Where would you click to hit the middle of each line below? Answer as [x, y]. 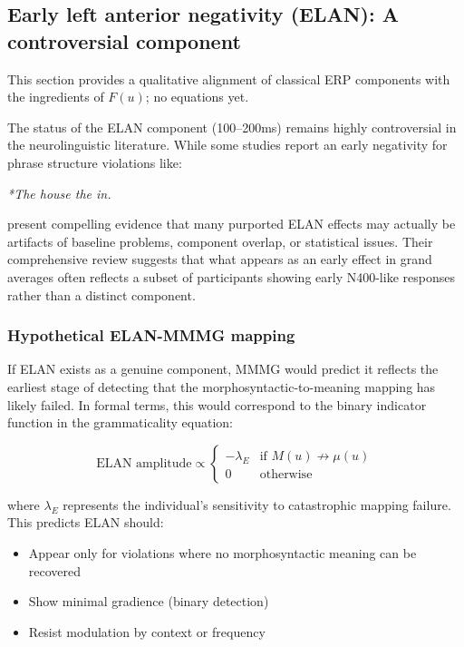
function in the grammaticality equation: [120, 422]
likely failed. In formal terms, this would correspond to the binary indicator [217, 404]
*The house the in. [59, 193]
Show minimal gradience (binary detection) [149, 601]
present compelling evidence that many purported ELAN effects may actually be [232, 224]
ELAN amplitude [144, 463]
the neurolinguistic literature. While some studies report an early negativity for [227, 145]
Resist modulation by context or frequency [147, 631]
